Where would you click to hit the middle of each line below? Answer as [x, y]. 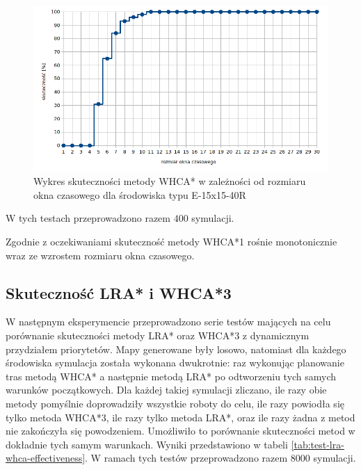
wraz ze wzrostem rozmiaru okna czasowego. [100, 255]
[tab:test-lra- [318, 444]
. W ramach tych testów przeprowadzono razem [186, 458]
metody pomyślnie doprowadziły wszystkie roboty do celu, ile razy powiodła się [175, 403]
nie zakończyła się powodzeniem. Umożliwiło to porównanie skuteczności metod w [180, 431]
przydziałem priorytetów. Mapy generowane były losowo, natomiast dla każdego [176, 349]
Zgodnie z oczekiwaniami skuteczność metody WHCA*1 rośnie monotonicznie [171, 241]
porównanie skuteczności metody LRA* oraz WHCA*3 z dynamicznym [158, 335]
